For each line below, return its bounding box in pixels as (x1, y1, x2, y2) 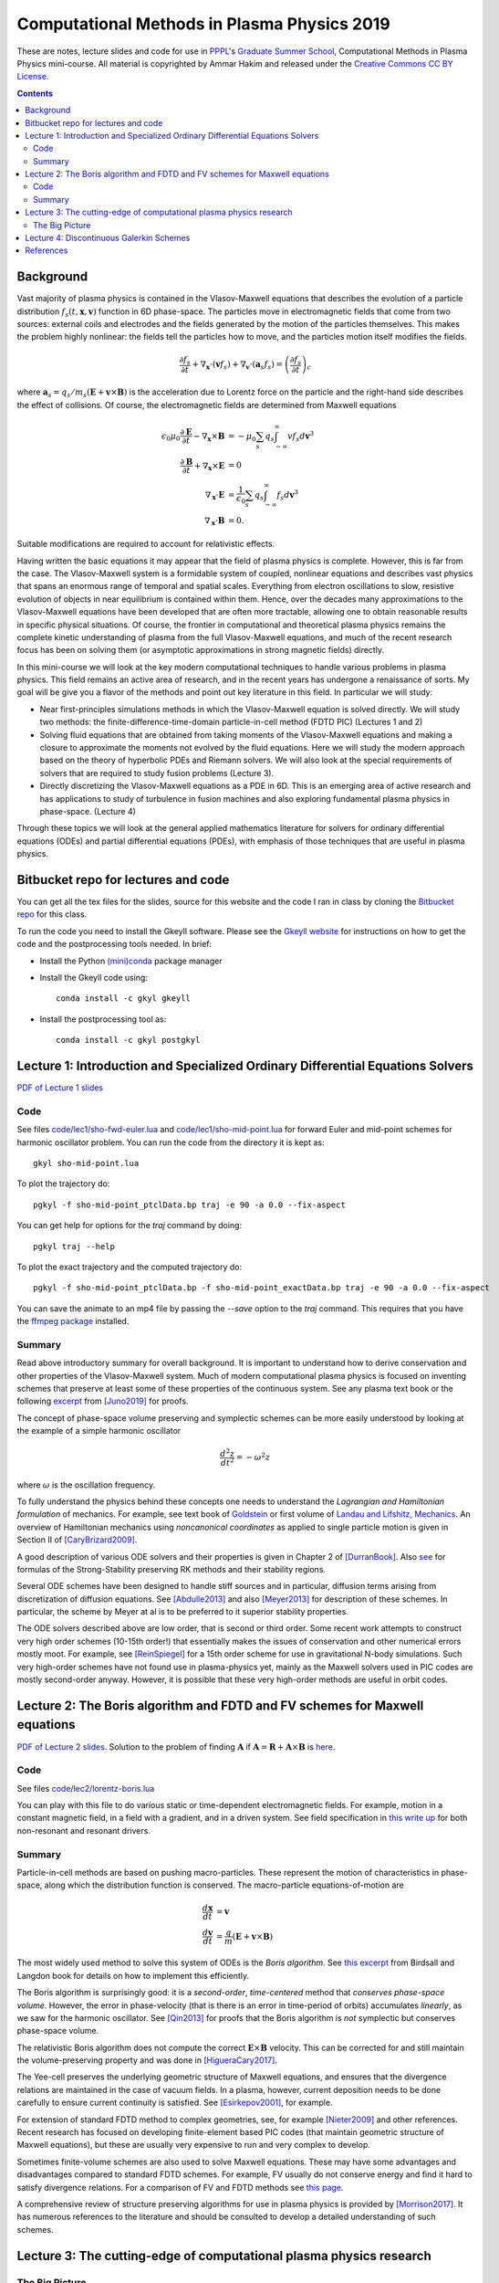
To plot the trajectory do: (16, 1178, 110, 1189)
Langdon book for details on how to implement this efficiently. (16, 1970, 250, 1981)
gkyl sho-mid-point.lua (33, 1158, 140, 1169)
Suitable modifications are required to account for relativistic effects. (16, 539, 275, 550)
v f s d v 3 (287, 429, 315, 443)
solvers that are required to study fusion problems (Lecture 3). (39, 767, 274, 778)
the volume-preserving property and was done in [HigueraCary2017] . (16, 2055, 278, 2066)
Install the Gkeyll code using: (39, 973, 148, 984)
